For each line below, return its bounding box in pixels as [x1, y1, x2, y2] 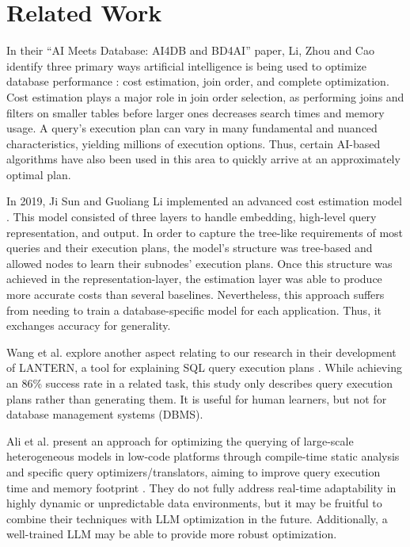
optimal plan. [6, 166, 71, 182]
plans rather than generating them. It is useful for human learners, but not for [6, 390, 387, 407]
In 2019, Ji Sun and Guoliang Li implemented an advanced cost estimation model [6, 193, 402, 209]
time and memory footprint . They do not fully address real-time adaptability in [6, 479, 397, 495]
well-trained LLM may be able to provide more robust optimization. [6, 526, 337, 542]
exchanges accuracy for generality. [6, 317, 171, 334]
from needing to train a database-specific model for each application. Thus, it [6, 301, 382, 318]
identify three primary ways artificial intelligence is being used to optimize [6, 57, 366, 74]
